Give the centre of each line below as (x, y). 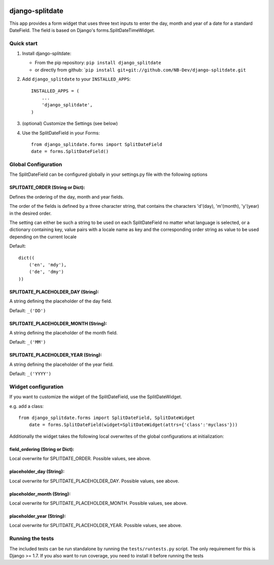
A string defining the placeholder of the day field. (61, 301)
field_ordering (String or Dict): (42, 449)
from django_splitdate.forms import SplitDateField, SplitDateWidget (107, 418)
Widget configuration (36, 387)
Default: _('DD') (28, 310)
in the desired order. (30, 213)
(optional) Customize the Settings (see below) (70, 124)
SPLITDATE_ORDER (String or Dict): (47, 187)
